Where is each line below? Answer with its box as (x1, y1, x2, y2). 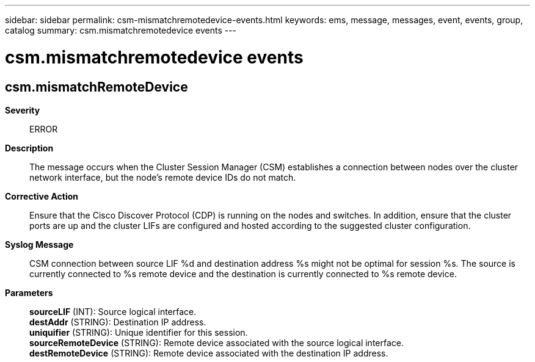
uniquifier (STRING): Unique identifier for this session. (29, 327, 248, 338)
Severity (5, 104, 40, 115)
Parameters (5, 287, 53, 298)
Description (5, 142, 54, 153)
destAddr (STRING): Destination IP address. (29, 316, 206, 327)
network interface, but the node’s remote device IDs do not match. (29, 172, 296, 183)
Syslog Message (5, 239, 74, 250)
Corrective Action (5, 190, 78, 201)
